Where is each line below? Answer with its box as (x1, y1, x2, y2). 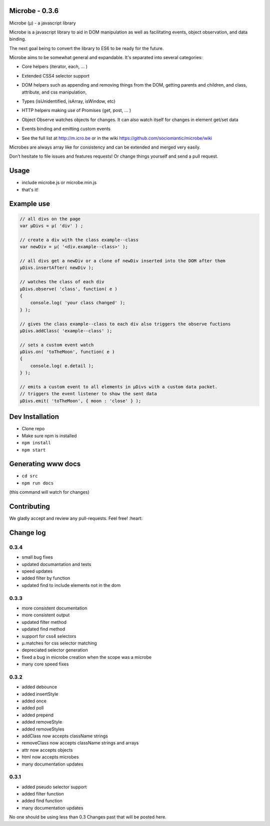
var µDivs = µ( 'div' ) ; (19, 223, 83, 229)
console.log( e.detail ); (30, 363, 94, 369)
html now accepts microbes (21, 754, 79, 760)
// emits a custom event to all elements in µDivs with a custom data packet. (19, 384, 217, 390)
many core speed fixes (21, 661, 69, 667)
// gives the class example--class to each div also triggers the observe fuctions (19, 321, 231, 327)
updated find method (21, 626, 65, 632)
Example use (9, 200, 50, 208)
